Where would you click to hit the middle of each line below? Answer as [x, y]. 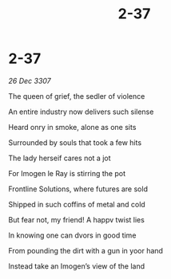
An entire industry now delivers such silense [81, 112]
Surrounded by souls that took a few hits [75, 142]
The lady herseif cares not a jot [60, 158]
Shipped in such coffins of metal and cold [77, 204]
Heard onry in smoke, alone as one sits [72, 127]
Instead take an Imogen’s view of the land [77, 266]
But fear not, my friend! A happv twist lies [77, 219]
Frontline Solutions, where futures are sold [78, 189]
